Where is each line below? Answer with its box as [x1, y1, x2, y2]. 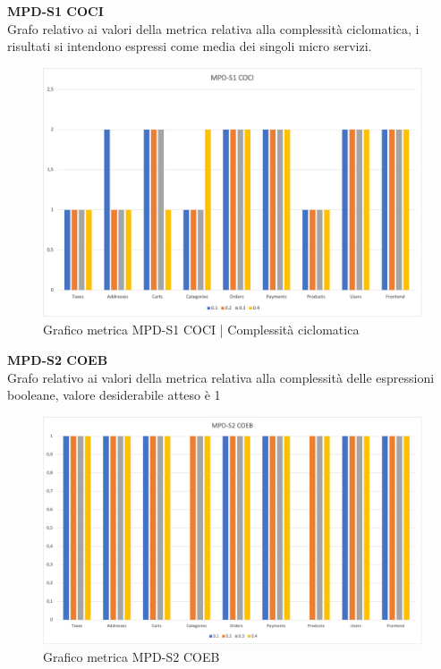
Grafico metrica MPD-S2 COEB [43, 648, 220, 666]
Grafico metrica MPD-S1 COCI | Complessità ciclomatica [43, 320, 360, 339]
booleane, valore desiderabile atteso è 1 [7, 385, 221, 404]
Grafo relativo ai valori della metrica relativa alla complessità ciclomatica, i [7, 19, 420, 38]
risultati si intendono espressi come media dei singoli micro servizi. [7, 37, 372, 55]
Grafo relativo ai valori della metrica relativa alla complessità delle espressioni [7, 368, 435, 386]
